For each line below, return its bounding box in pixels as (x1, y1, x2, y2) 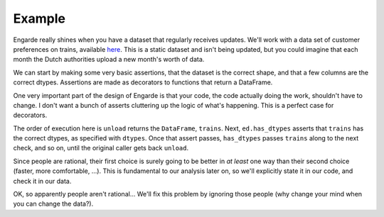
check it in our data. (13, 177, 72, 185)
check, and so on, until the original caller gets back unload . (13, 144, 189, 152)
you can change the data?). (13, 199, 94, 208)
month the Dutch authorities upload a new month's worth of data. (13, 55, 205, 64)
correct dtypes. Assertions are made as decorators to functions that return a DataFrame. (13, 78, 273, 87)
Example (13, 11, 65, 26)
